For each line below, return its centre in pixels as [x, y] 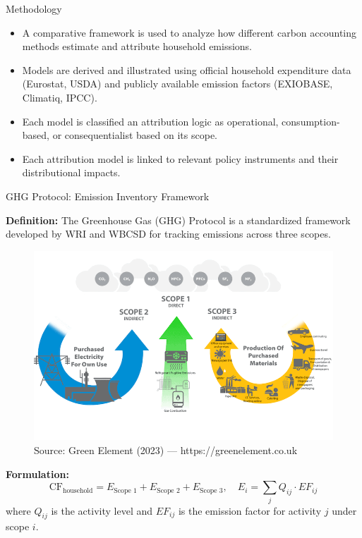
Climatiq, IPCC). [60, 97]
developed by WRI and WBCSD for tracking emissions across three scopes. [168, 234]
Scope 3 [211, 490]
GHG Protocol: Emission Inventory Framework [108, 196]
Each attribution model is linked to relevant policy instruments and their [180, 158]
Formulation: [37, 473]
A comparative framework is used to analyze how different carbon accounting [189, 32]
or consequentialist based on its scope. [135, 135]
